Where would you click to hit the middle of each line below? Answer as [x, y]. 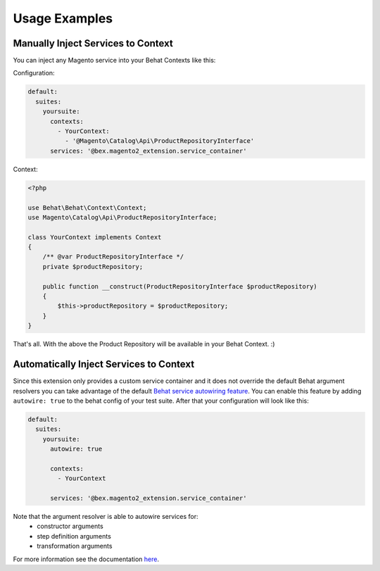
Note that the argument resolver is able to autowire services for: [106, 516]
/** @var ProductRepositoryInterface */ [113, 257]
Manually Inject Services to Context [93, 43]
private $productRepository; [93, 266]
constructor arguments [70, 526]
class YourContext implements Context [95, 237]
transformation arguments [75, 546]
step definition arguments [74, 536]
